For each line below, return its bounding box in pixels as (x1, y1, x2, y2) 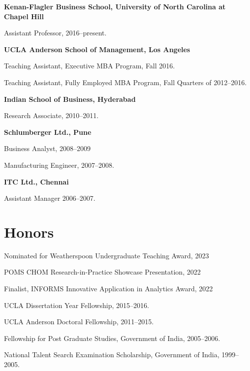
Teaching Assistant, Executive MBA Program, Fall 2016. (4, 61, 175, 71)
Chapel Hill (4, 11, 44, 21)
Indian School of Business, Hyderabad (4, 93, 136, 104)
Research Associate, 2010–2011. (4, 110, 99, 121)
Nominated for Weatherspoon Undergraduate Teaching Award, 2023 (4, 250, 209, 260)
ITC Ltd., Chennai (4, 176, 69, 186)
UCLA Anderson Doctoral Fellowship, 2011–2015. (4, 316, 154, 327)
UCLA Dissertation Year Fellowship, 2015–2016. (4, 300, 149, 310)
